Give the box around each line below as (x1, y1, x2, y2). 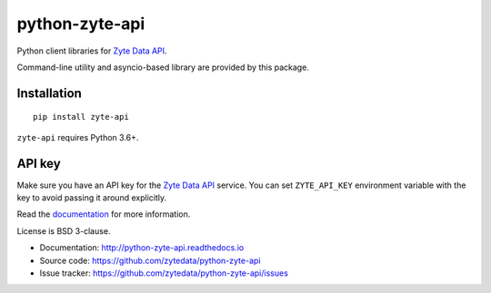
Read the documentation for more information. (16, 209, 191, 220)
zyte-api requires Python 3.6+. (16, 132, 139, 142)
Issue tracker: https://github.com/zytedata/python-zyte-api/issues (39, 268, 288, 278)
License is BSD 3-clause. (16, 225, 111, 236)
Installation (16, 85, 82, 101)
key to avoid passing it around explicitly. (16, 192, 167, 203)
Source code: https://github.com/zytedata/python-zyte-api (39, 255, 261, 266)
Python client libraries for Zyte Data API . (16, 45, 167, 56)
